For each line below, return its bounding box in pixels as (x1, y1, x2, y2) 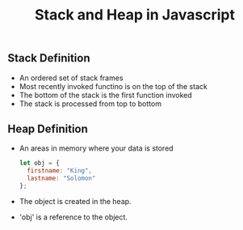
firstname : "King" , (27, 167, 93, 175)
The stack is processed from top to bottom (19, 99, 162, 109)
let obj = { (19, 160, 60, 168)
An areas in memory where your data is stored (19, 143, 174, 153)
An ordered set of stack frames (19, 73, 124, 83)
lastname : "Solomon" (27, 174, 96, 183)
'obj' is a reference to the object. (19, 212, 128, 222)
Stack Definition (7, 51, 90, 66)
